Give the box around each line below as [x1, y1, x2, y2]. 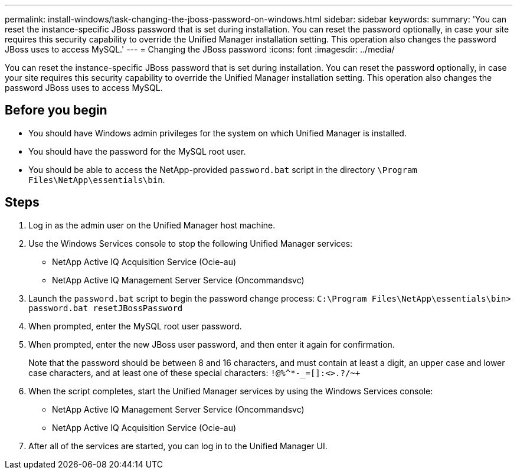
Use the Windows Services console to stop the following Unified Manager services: [28, 238, 353, 249]
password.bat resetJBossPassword [28, 303, 183, 313]
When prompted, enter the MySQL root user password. [28, 321, 242, 331]
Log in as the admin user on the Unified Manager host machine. [28, 220, 276, 230]
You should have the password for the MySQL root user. [28, 146, 246, 156]
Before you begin [5, 103, 107, 118]
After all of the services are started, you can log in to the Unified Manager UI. [28, 440, 328, 451]
